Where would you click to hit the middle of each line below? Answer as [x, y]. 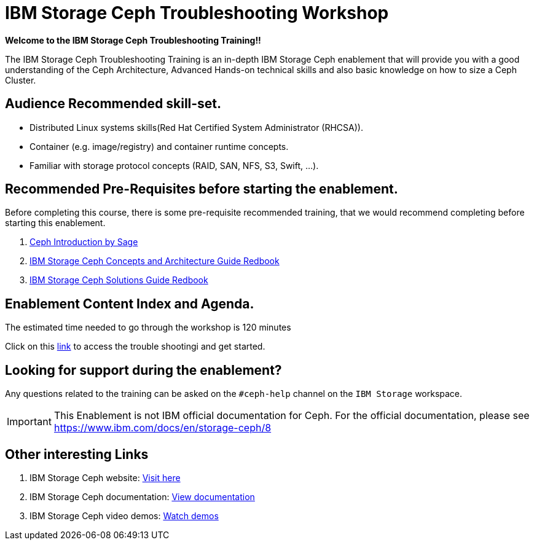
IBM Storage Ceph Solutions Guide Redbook [119, 280]
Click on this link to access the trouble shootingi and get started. [135, 347]
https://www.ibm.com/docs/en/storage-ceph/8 [163, 428]
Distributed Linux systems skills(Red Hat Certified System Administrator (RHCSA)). [196, 127]
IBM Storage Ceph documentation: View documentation [142, 496]
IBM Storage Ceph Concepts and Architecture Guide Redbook [155, 261]
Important [29, 422]
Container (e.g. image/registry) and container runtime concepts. [159, 146]
